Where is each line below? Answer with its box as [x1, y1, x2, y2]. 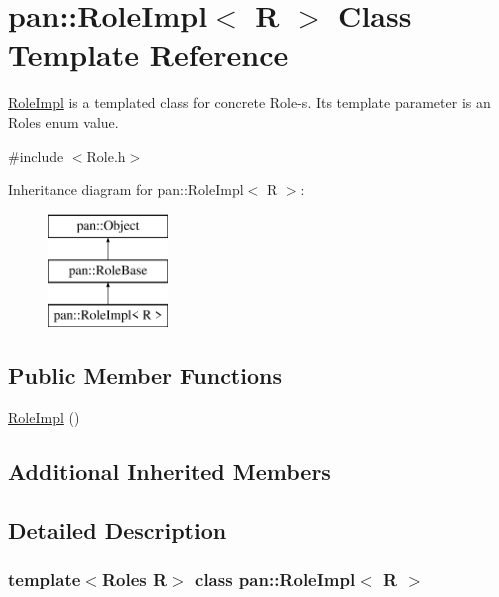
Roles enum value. [8, 111, 119, 132]
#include [8, 145, 64, 166]
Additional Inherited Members [8, 455, 331, 486]
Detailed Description [8, 514, 227, 545]
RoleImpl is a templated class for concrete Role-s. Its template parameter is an [8, 92, 491, 113]
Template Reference [8, 34, 289, 75]
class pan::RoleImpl [195, 566, 356, 591]
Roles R [101, 566, 168, 591]
